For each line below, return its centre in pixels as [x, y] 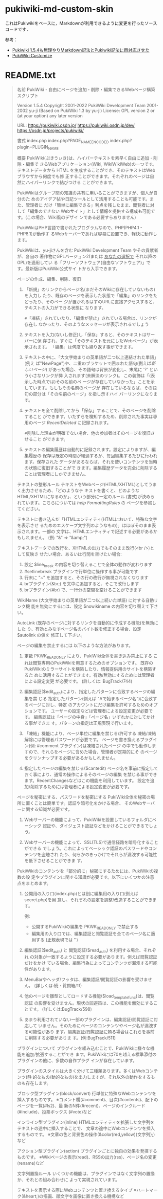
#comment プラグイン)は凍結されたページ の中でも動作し [94, 745]
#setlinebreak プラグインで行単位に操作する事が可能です [81, 572]
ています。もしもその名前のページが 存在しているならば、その [91, 388]
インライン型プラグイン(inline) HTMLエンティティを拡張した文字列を [86, 1122]
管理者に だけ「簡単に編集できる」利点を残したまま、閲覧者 [86, 205]
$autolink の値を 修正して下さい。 [51, 635]
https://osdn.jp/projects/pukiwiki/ [50, 130]
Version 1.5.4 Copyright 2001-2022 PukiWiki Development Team [81, 105]
